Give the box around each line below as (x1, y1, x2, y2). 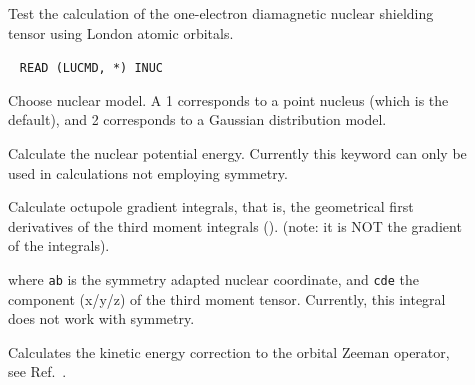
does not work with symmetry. (8, 308, 195, 329)
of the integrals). (8, 235, 110, 256)
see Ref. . (8, 361, 67, 382)
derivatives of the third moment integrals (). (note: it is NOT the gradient (8, 215, 462, 236)
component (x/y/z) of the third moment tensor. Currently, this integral (8, 288, 446, 309)
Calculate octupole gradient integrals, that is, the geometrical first (8, 196, 414, 217)
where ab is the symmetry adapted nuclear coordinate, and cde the (8, 269, 420, 289)
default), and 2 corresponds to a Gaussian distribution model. (8, 109, 387, 130)
